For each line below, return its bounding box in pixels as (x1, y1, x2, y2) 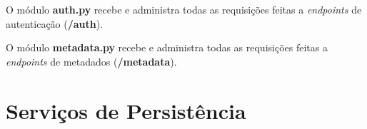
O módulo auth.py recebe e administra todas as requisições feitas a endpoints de (6, 2, 362, 16)
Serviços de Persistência (6, 96, 246, 125)
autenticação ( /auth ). (6, 16, 104, 31)
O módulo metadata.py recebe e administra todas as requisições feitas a (6, 40, 328, 55)
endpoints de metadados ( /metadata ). (6, 53, 177, 68)
